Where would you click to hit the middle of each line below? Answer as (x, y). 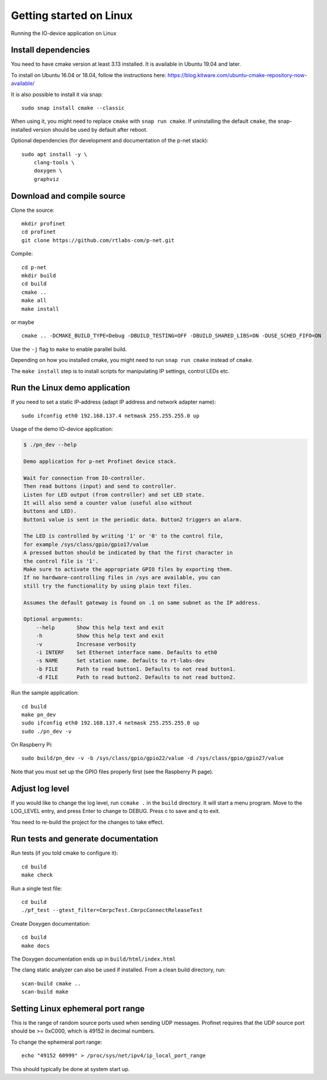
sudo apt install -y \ (54, 154)
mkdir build (39, 276)
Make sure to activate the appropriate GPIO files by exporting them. (128, 569)
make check (37, 875)
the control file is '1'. (61, 561)
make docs (36, 946)
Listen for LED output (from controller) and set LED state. (114, 495)
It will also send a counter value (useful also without (108, 503)
